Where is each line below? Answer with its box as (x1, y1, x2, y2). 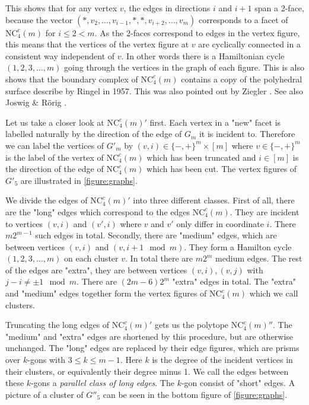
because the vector (5, 13, 73, 25)
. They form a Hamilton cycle (184, 240, 292, 253)
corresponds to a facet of (198, 13, 288, 25)
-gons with (27, 353, 66, 366)
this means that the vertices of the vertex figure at (5, 38, 189, 50)
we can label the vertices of (5, 139, 104, 151)
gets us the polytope (154, 318, 229, 331)
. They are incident (230, 205, 300, 218)
